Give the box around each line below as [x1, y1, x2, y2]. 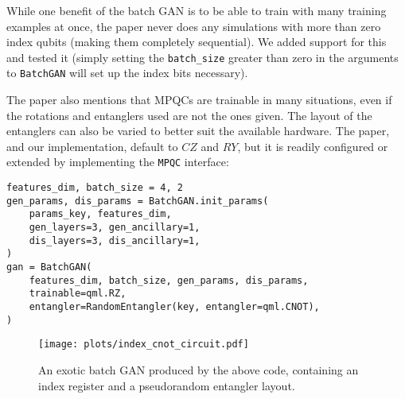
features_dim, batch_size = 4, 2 [6, 182, 183, 194]
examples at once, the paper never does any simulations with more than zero [6, 17, 381, 34]
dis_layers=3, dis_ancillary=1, [29, 234, 201, 246]
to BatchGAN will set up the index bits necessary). [6, 64, 248, 81]
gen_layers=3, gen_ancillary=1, [29, 222, 201, 234]
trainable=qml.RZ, [29, 288, 127, 300]
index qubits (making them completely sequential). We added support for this [6, 33, 387, 50]
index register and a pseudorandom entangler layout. [38, 377, 295, 393]
